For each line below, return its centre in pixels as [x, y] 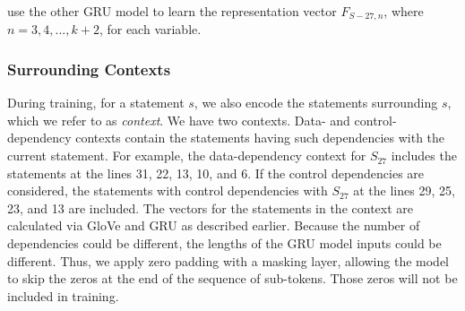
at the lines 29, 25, [404, 190]
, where [404, 11]
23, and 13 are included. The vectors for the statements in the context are [211, 207]
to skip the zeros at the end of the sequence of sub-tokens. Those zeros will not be [232, 278]
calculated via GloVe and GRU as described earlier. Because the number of [214, 225]
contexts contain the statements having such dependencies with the [260, 138]
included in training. [63, 295]
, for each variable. [150, 29]
